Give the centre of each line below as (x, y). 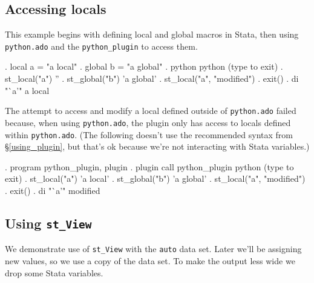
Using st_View (48, 223)
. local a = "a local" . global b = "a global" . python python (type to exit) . (144, 66)
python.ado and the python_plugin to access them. (101, 46)
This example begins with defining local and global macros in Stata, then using (152, 34)
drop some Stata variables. (54, 272)
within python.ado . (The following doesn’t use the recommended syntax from (149, 134)
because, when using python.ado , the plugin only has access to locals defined (148, 122)
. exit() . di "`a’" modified (53, 190)
